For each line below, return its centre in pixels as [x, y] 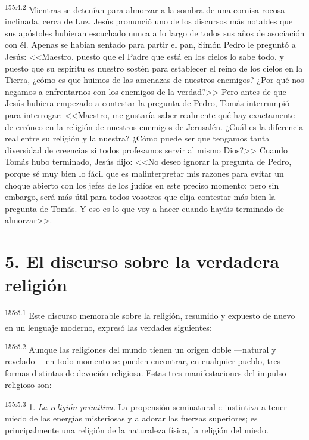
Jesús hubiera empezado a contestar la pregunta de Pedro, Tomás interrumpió [147, 103]
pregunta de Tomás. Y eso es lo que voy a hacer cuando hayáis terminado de [144, 208]
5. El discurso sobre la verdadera [142, 261]
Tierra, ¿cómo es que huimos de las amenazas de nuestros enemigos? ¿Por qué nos [154, 80]
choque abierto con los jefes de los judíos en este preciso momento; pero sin [142, 185]
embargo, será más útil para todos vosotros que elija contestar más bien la [140, 197]
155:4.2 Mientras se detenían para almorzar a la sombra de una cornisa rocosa [145, 9]
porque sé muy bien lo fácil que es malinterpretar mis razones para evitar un [144, 173]
